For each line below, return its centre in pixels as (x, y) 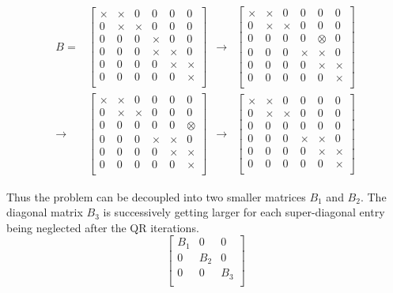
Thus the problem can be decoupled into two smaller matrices (156, 196)
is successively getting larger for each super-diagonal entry (244, 212)
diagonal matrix (45, 212)
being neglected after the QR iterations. (103, 227)
